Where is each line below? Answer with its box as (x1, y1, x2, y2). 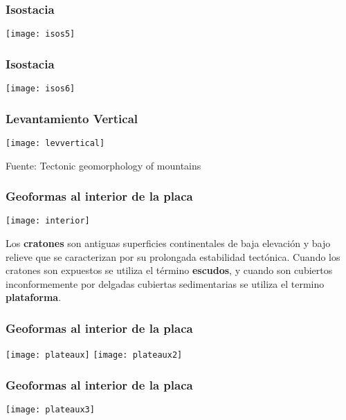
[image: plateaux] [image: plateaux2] (6, 350, 183, 360)
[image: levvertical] (6, 138, 105, 148)
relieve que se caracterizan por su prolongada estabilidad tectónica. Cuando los (6, 249, 340, 264)
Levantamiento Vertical (6, 109, 138, 127)
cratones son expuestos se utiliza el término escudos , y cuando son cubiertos (6, 263, 333, 277)
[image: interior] (6, 216, 90, 226)
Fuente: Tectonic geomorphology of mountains (6, 158, 201, 172)
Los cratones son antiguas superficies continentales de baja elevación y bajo (6, 236, 331, 250)
